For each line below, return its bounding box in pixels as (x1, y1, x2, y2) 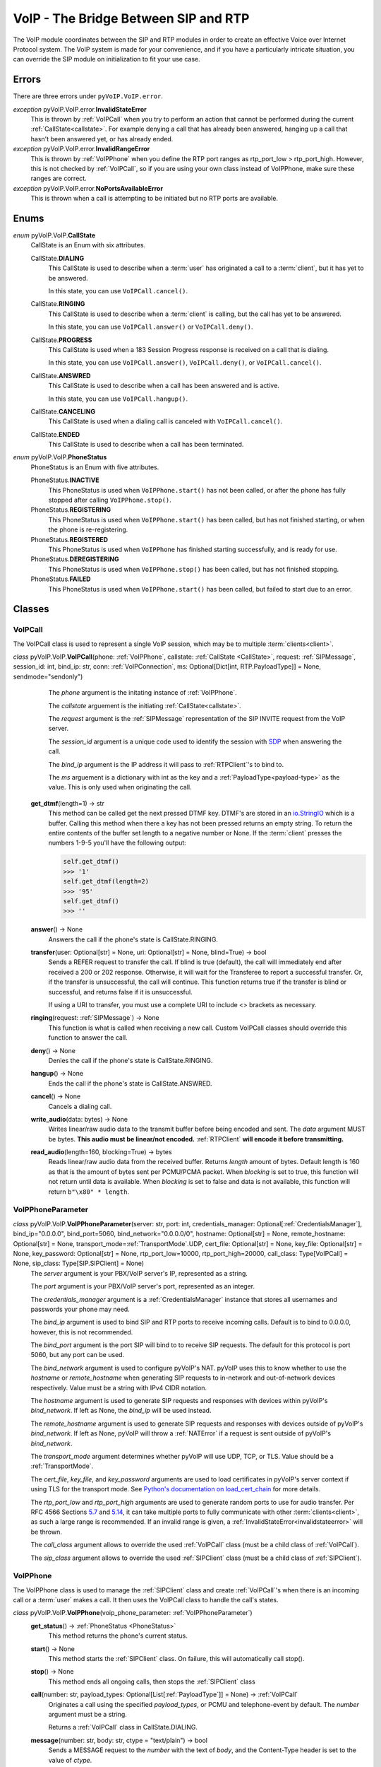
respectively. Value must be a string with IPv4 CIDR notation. (30, 1383, 207, 1392)
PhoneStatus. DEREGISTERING (30, 555, 119, 563)
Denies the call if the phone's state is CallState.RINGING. (48, 1056, 213, 1064)
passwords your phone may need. (30, 1305, 130, 1313)
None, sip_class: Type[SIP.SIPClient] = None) (13, 1259, 145, 1268)
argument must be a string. (48, 1710, 127, 1718)
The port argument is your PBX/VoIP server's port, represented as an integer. (30, 1282, 255, 1291)
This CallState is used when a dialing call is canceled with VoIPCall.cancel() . (48, 417, 283, 425)
